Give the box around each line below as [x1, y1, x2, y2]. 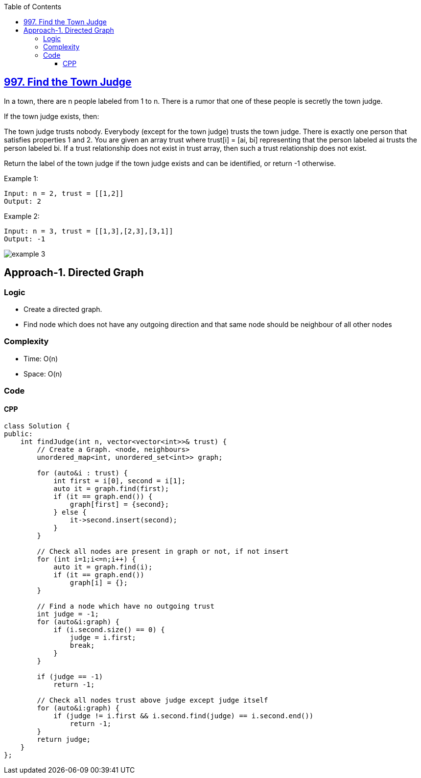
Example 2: [4, 212, 40, 220]
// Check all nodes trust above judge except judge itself [37, 696, 268, 705]
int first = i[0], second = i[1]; [53, 477, 186, 485]
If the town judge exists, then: [4, 112, 99, 120]
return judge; [37, 735, 91, 744]
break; [70, 641, 95, 650]
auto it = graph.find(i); [53, 563, 153, 571]
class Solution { [4, 422, 70, 430]
